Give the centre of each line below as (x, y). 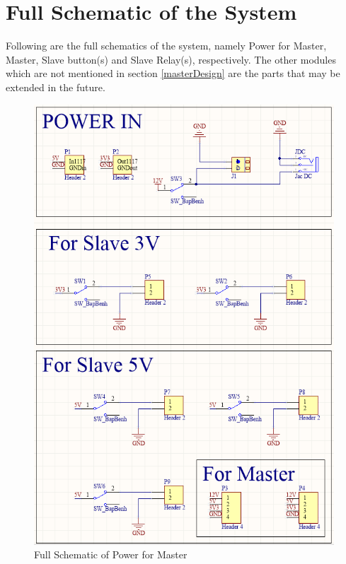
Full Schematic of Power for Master (111, 554)
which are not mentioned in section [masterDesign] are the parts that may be (173, 73)
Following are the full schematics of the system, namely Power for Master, (166, 46)
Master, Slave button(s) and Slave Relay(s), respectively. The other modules (171, 59)
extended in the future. (56, 87)
